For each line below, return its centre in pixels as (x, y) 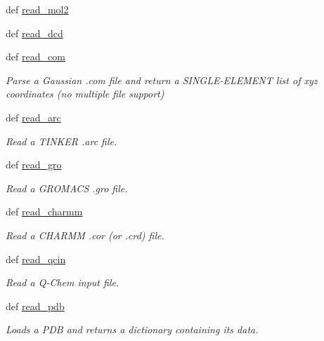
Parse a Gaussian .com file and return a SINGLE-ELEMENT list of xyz (162, 80)
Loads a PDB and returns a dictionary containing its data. (132, 329)
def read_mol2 (37, 9)
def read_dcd (34, 33)
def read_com (35, 56)
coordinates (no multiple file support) (85, 94)
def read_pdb (35, 306)
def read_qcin (36, 259)
